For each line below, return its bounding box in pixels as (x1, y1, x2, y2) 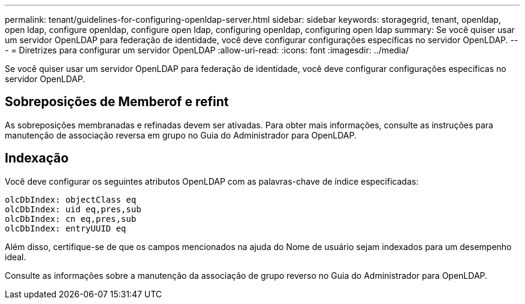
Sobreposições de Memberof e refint (5, 94, 229, 110)
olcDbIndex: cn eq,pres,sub (5, 213, 137, 224)
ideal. (5, 251, 26, 262)
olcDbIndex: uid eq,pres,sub (5, 204, 141, 214)
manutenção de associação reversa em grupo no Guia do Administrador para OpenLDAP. (5, 130, 357, 140)
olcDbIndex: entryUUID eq (5, 223, 126, 233)
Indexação (5, 151, 69, 166)
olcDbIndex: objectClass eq (5, 194, 137, 204)
